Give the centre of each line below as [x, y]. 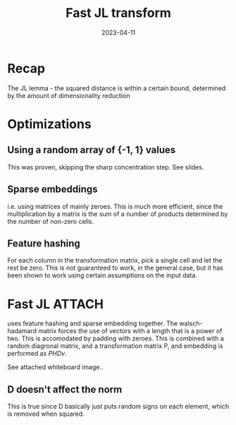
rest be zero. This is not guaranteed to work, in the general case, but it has [116, 268]
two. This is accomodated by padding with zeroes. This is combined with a [116, 339]
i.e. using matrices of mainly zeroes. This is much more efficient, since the [115, 206]
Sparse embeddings [52, 190]
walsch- [191, 323]
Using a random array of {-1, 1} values [92, 150]
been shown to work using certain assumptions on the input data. [102, 275]
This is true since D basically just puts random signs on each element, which [118, 407]
